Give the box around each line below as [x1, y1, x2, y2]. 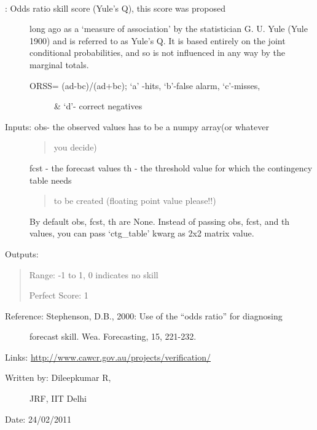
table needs [29, 173, 72, 186]
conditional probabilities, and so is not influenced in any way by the [29, 46, 286, 59]
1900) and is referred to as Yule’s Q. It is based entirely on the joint [29, 34, 286, 47]
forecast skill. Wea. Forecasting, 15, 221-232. [29, 330, 197, 343]
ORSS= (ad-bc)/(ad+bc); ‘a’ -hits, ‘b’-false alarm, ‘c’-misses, [29, 79, 260, 92]
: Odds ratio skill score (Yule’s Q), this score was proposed [5, 1, 225, 14]
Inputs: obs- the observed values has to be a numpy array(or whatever [5, 120, 269, 133]
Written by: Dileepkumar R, [5, 371, 111, 384]
